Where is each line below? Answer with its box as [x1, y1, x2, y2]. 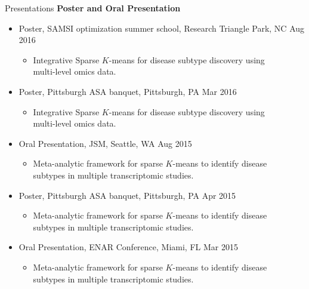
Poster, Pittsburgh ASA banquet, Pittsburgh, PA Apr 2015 [18, 189, 236, 201]
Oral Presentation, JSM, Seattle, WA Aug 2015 [18, 137, 192, 149]
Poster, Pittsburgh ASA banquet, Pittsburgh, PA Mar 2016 [18, 85, 237, 97]
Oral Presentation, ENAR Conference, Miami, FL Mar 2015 [18, 241, 238, 253]
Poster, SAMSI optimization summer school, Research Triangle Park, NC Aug [18, 21, 305, 34]
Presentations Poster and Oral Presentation [5, 2, 181, 14]
